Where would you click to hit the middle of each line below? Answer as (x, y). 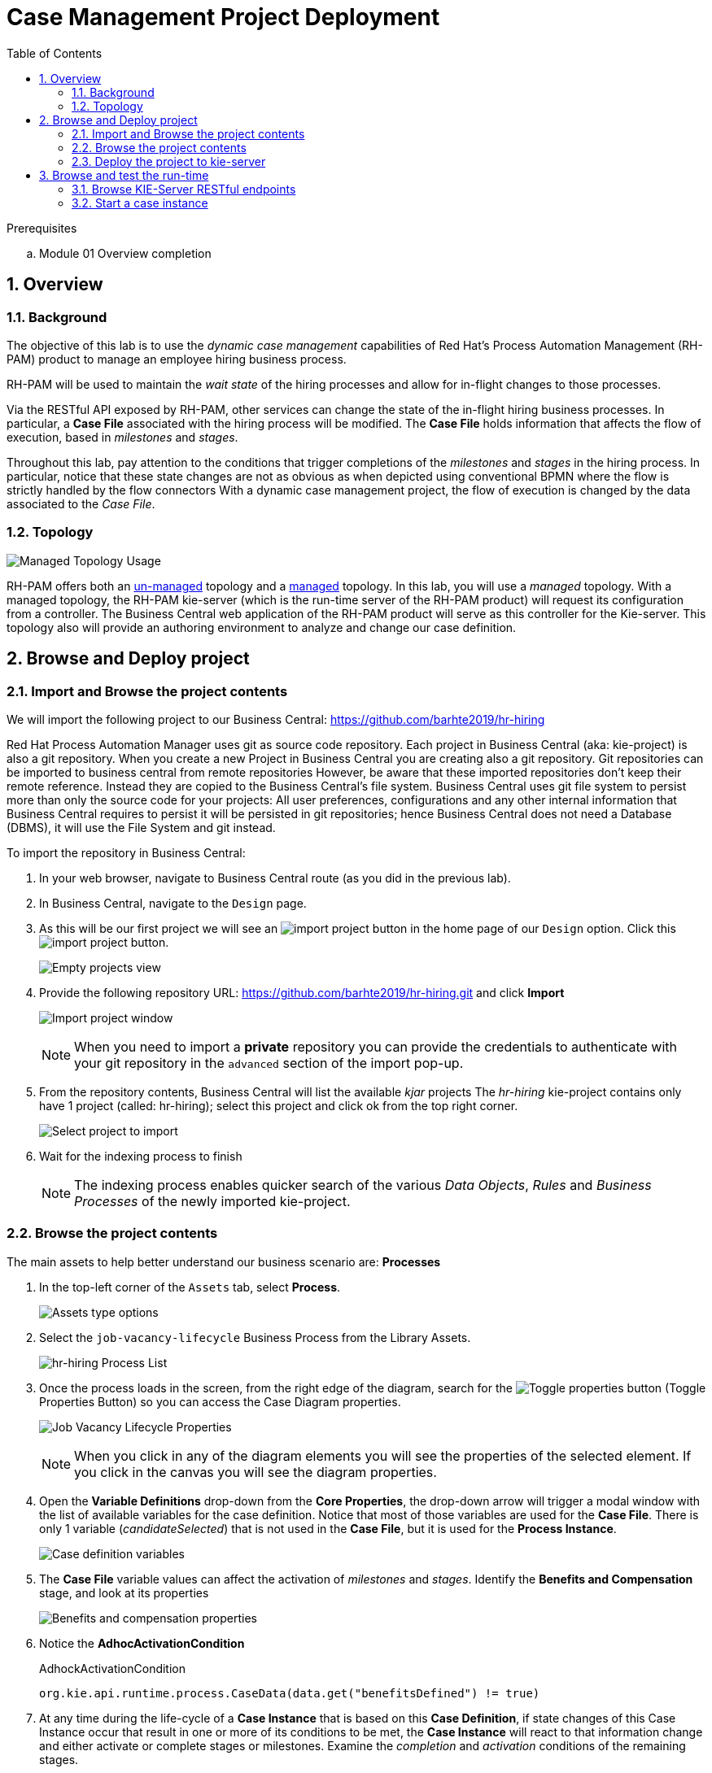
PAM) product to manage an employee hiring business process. (177, 359)
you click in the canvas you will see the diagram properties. (256, 1472)
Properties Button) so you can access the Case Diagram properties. (220, 1401)
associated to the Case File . (81, 503)
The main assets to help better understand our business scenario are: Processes (224, 1261)
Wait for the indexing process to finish (141, 1156)
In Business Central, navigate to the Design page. (173, 903)
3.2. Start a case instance (140, 203)
